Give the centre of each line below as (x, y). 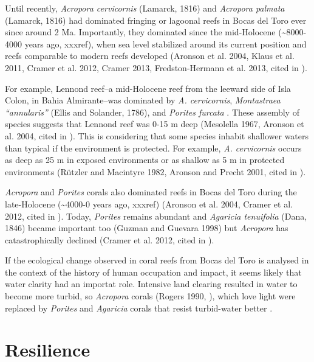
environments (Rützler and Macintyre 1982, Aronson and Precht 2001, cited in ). (155, 171)
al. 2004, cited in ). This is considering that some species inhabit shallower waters (157, 135)
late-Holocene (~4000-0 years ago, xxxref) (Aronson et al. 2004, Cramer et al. (149, 204)
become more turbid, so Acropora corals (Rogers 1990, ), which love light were (150, 296)
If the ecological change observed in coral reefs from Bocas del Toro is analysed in (157, 260)
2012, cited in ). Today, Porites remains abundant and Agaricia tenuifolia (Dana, (156, 216)
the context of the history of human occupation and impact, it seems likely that (153, 272)
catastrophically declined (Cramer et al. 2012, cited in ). (110, 239)
